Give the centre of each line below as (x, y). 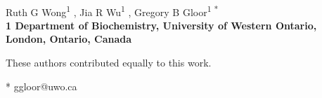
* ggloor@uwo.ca (41, 86)
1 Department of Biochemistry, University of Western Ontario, (161, 25)
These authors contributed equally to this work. (109, 63)
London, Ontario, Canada (69, 39)
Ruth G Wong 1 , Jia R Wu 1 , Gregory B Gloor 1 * (112, 10)
